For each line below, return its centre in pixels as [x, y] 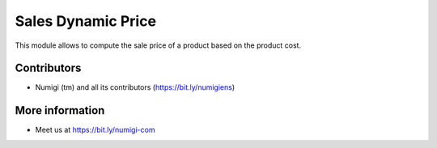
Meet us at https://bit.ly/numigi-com [95, 130]
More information [60, 110]
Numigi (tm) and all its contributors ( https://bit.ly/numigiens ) [135, 87]
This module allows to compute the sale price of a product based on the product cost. [158, 45]
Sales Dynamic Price [86, 21]
